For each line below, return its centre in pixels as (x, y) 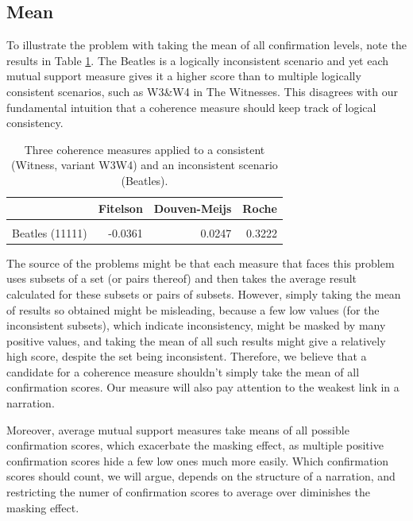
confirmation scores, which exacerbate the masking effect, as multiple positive (195, 445)
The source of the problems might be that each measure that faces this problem (201, 262)
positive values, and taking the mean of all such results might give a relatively (196, 340)
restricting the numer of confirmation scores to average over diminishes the (188, 492)
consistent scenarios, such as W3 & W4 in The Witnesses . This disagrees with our (202, 91)
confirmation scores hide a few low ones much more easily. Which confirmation (198, 460)
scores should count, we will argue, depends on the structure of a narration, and (201, 476)
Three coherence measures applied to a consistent (145, 149)
